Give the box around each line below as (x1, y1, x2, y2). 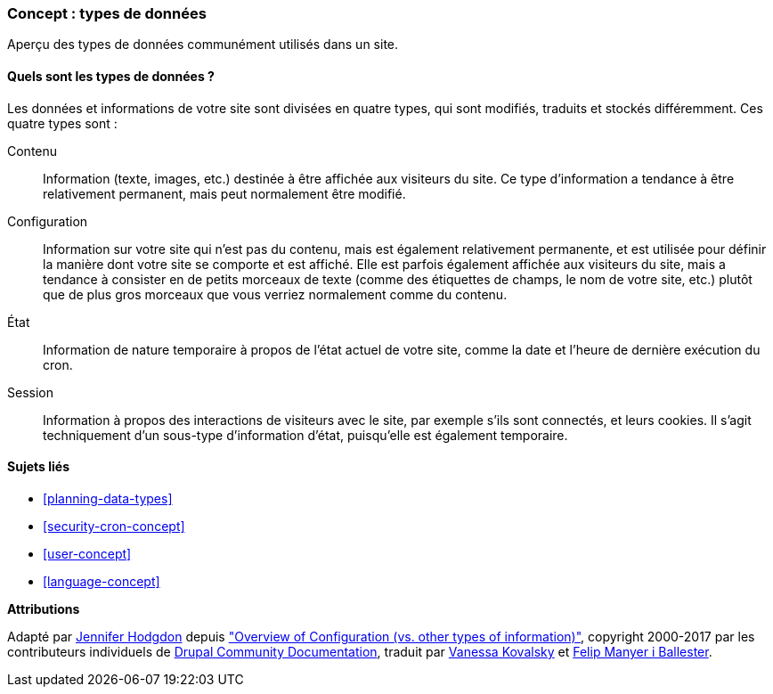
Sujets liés (7, 459, 69, 475)
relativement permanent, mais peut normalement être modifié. (43, 185, 406, 201)
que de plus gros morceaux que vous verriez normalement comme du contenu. (43, 286, 508, 302)
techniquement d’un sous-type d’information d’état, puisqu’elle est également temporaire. (43, 427, 568, 443)
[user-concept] (43, 545, 132, 561)
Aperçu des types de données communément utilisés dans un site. (7, 37, 399, 53)
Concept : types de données (7, 4, 207, 22)
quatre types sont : (7, 115, 118, 131)
